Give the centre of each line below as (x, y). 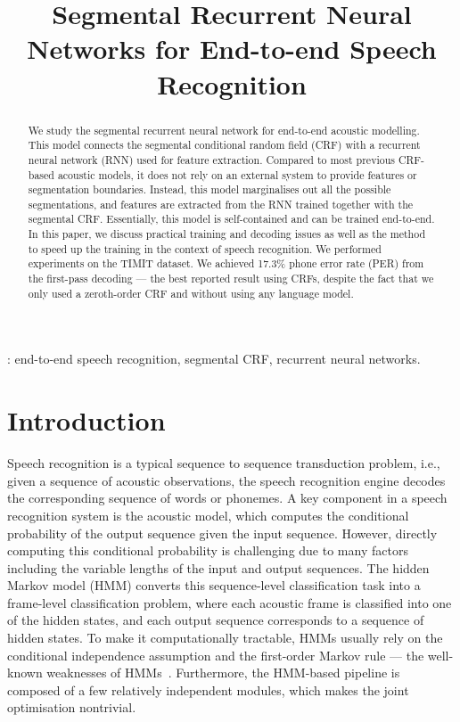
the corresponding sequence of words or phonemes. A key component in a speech (227, 498)
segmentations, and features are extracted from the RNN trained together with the (221, 204)
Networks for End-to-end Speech (232, 49)
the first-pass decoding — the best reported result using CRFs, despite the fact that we (231, 279)
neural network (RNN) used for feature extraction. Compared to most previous (211, 159)
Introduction (86, 420)
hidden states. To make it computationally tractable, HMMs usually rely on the (225, 638)
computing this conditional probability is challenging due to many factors (208, 550)
